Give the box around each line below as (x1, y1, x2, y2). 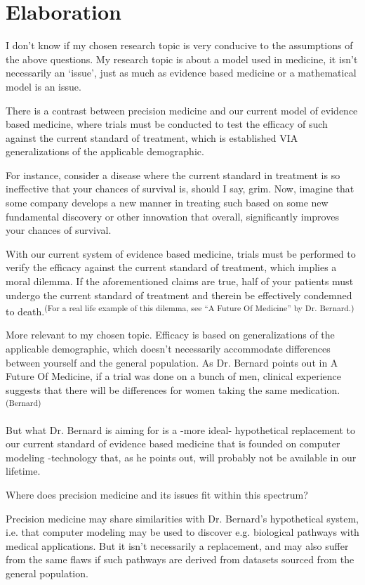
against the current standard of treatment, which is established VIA (6, 130, 298, 145)
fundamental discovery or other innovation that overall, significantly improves (6, 209, 339, 223)
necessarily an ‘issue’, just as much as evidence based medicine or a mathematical (6, 65, 357, 80)
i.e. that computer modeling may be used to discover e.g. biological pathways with (6, 525, 359, 539)
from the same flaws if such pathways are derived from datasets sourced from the (6, 552, 354, 567)
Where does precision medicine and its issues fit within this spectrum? (6, 487, 308, 502)
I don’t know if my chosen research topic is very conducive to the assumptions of (6, 38, 353, 53)
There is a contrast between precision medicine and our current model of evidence (6, 103, 358, 117)
